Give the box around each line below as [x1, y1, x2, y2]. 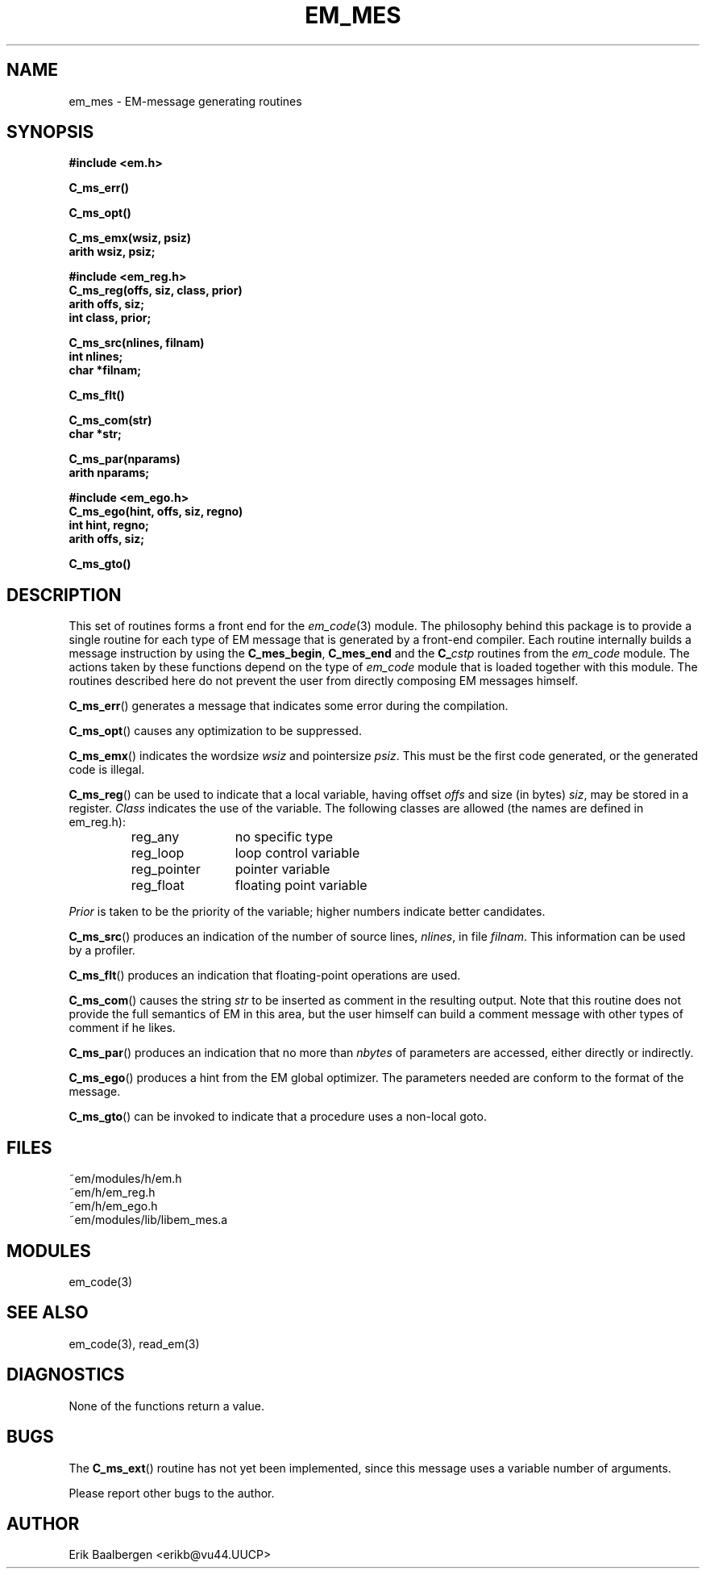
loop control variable [235, 845, 360, 862]
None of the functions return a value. [69, 1398, 264, 1413]
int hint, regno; [69, 518, 149, 533]
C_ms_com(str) [69, 413, 152, 428]
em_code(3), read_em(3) [69, 1336, 200, 1351]
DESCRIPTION [6, 584, 122, 605]
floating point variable [235, 877, 368, 894]
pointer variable [235, 861, 330, 878]
